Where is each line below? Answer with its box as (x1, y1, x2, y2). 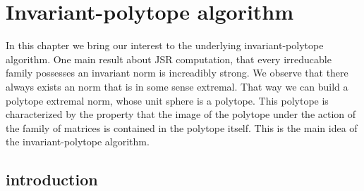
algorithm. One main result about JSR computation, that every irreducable (6, 51, 332, 66)
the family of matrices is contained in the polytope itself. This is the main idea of (6, 120, 358, 135)
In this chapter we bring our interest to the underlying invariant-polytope (6, 38, 324, 53)
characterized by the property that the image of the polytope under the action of (6, 107, 356, 121)
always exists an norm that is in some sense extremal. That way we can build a (6, 79, 348, 93)
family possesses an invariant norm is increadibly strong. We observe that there (6, 65, 348, 80)
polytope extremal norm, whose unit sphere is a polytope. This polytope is (6, 93, 329, 107)
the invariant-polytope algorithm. (6, 134, 150, 149)
